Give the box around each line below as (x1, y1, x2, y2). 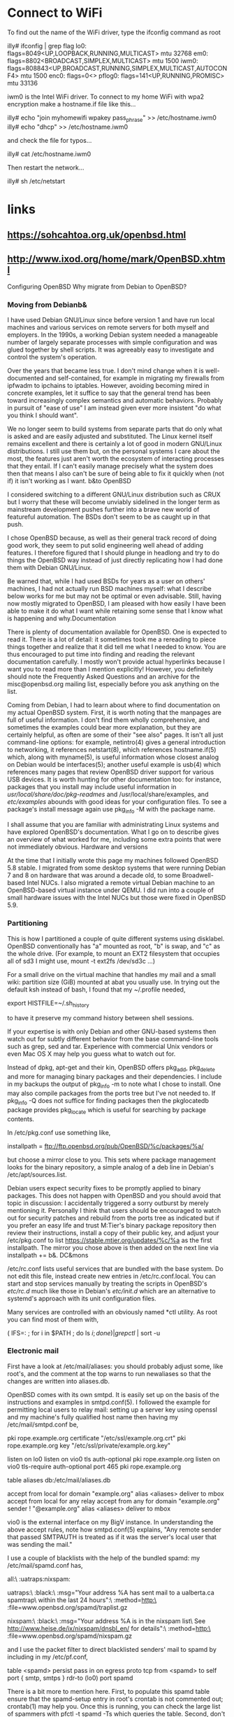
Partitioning (7, 919, 48, 929)
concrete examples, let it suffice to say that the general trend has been (7, 389, 211, 397)
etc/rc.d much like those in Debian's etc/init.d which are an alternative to (7, 1286, 216, 1295)
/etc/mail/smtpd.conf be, (7, 1420, 79, 1428)
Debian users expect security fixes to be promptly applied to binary (7, 1183, 201, 1192)
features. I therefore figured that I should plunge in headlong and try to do (7, 548, 220, 557)
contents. (7, 1115, 35, 1123)
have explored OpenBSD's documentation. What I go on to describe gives (7, 828, 219, 836)
